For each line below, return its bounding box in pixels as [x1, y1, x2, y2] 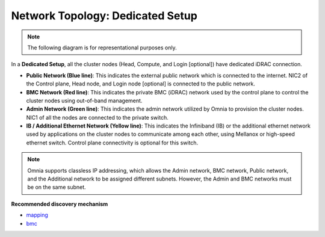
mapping [26, 211, 48, 219]
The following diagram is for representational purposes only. [27, 44, 177, 51]
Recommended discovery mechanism [11, 200, 108, 208]
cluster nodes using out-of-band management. [26, 97, 143, 104]
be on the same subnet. [27, 183, 87, 191]
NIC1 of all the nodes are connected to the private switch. [26, 114, 169, 121]
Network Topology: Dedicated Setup [11, 9, 198, 22]
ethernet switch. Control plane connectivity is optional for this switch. [26, 139, 199, 146]
